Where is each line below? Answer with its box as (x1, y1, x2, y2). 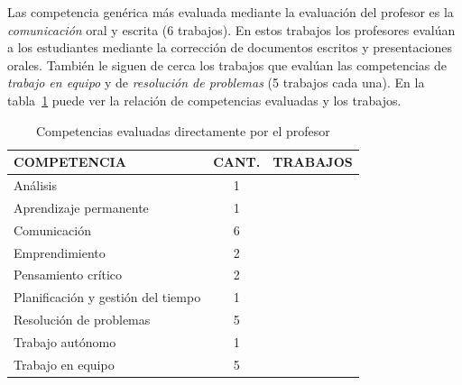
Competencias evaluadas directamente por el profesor (35, 121, 330, 140)
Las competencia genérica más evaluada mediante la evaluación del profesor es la (7, 3, 454, 21)
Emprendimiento (14, 243, 106, 261)
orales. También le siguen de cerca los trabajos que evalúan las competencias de (7, 55, 448, 74)
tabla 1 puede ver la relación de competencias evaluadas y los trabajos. (7, 90, 402, 109)
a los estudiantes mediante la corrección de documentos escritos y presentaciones (7, 38, 453, 57)
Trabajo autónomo (14, 332, 116, 351)
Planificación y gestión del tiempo (14, 288, 201, 307)
